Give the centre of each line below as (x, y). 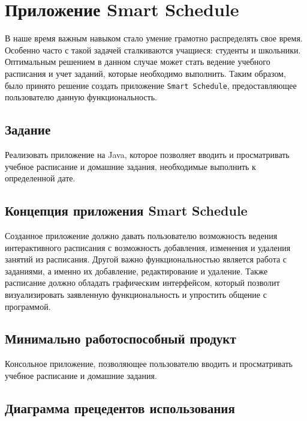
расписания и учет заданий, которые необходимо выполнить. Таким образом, (145, 73)
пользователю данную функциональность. (81, 97)
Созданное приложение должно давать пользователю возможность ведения (141, 235)
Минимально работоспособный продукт (121, 338)
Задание (28, 129)
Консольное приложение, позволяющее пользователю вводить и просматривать (149, 364)
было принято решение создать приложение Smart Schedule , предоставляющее (151, 85)
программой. (28, 306)
